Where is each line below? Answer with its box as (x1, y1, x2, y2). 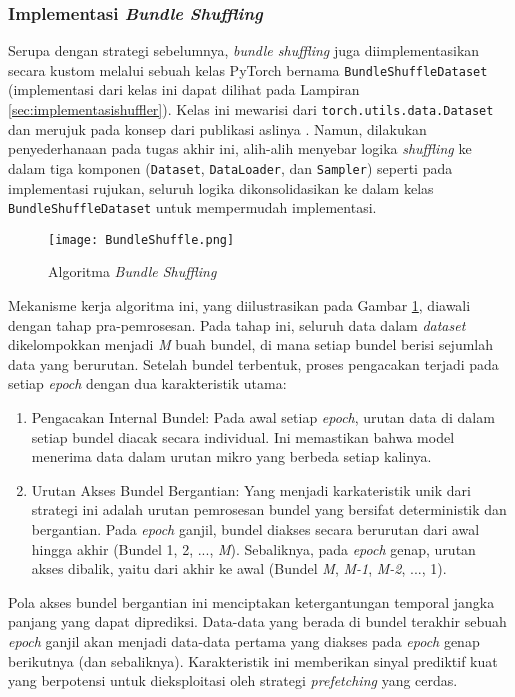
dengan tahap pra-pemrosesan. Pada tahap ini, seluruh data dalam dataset (8, 314, 466, 335)
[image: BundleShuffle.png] (48, 232, 235, 247)
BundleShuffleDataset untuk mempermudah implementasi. (8, 197, 377, 218)
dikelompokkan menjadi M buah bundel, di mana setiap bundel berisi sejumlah (8, 334, 494, 355)
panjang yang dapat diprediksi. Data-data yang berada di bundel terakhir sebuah (8, 611, 507, 632)
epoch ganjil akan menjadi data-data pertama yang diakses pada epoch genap (8, 630, 480, 651)
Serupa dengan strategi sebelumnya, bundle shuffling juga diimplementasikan (8, 40, 480, 61)
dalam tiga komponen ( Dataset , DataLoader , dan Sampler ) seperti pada (8, 157, 453, 178)
